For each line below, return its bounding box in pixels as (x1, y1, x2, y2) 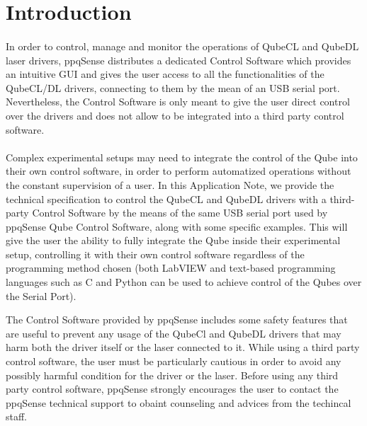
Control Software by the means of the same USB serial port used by (32, 205, 328, 220)
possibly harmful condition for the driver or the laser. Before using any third (6, 367, 339, 382)
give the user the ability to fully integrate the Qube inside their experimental (6, 233, 341, 248)
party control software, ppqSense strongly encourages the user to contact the (6, 381, 339, 396)
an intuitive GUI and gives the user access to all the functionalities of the (6, 67, 324, 81)
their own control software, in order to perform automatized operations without (6, 163, 351, 178)
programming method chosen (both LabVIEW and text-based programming (6, 260, 336, 275)
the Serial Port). (6, 288, 77, 303)
